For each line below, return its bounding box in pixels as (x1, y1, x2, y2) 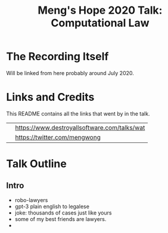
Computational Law (51, 16, 150, 30)
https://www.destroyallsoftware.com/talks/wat (15, 123, 145, 132)
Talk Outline (6, 157, 67, 170)
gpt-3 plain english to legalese (14, 203, 89, 210)
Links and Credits (6, 91, 95, 104)
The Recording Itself (6, 50, 109, 63)
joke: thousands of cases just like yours (14, 209, 112, 216)
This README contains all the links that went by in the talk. (6, 110, 150, 117)
